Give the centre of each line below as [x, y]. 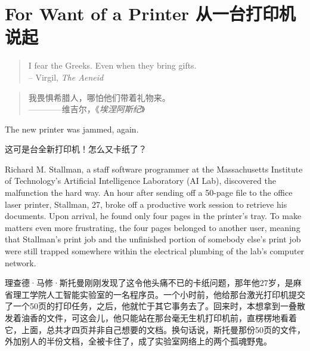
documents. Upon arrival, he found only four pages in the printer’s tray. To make [153, 216]
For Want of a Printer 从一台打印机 [150, 13]
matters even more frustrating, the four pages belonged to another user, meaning [153, 227]
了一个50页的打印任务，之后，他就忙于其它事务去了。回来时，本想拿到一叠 [151, 306]
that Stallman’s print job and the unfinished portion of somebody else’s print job [153, 239]
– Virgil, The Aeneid [66, 77]
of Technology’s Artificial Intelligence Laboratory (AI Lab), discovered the [140, 181]
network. [21, 262]
